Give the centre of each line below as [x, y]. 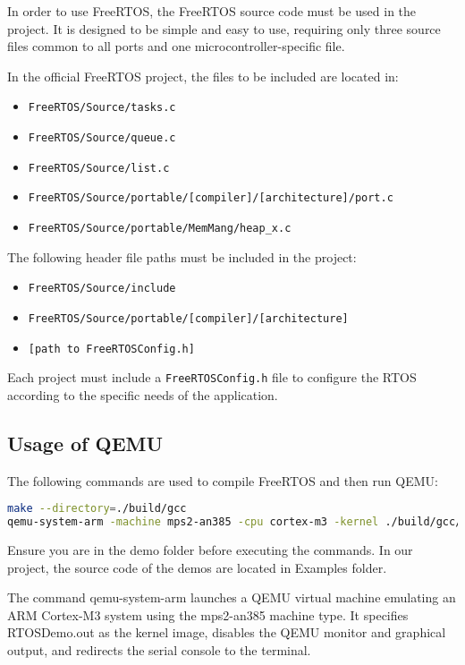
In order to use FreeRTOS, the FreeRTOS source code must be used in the [212, 11]
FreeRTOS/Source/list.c [99, 168]
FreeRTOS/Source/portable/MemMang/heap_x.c [160, 228]
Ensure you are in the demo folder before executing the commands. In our [210, 550]
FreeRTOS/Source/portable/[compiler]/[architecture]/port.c [211, 198]
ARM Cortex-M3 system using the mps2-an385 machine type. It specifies [208, 614]
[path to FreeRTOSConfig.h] [111, 349]
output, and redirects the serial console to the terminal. [159, 649]
